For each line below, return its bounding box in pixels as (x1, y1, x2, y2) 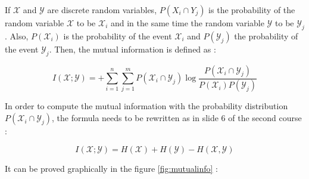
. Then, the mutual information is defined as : (49, 42, 216, 55)
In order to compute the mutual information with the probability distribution (5, 100, 288, 112)
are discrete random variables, (47, 4, 157, 16)
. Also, (5, 29, 29, 42)
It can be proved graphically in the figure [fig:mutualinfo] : (5, 162, 218, 174)
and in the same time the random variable (110, 17, 264, 29)
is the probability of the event (63, 29, 172, 42)
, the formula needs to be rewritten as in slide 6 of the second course (52, 112, 302, 124)
